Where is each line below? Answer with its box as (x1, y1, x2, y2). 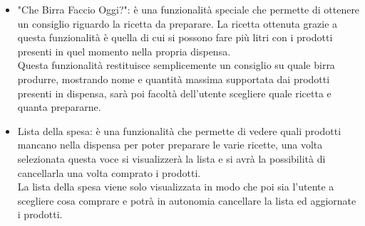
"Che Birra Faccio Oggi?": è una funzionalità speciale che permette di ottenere (17, 2, 360, 16)
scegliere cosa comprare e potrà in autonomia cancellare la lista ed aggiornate (17, 193, 356, 208)
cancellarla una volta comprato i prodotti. (17, 165, 201, 180)
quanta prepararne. (17, 99, 101, 114)
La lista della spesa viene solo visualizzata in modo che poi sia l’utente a (17, 179, 334, 194)
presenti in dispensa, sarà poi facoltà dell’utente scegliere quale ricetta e (17, 85, 331, 100)
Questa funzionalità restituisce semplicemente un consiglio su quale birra (17, 58, 335, 72)
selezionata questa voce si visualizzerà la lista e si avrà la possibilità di (17, 151, 326, 166)
